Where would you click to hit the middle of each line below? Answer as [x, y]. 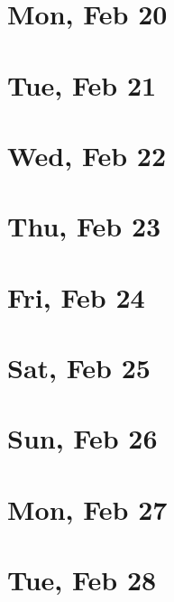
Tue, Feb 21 [82, 84]
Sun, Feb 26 [82, 438]
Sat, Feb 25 [79, 368]
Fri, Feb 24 [76, 296]
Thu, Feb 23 [84, 226]
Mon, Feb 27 [87, 509]
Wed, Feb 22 [87, 155]
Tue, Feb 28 [82, 580]
